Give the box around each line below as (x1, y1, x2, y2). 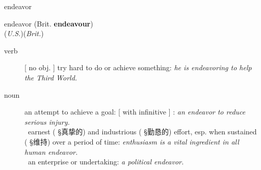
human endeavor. (24, 146, 78, 157)
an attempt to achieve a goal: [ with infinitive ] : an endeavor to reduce (24, 106, 246, 117)
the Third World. (24, 72, 77, 82)
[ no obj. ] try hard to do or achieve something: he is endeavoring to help (24, 62, 252, 73)
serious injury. (24, 116, 70, 127)
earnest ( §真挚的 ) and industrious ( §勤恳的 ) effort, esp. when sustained (28, 126, 257, 137)
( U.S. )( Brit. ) (4, 28, 44, 39)
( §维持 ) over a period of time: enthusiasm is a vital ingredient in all (24, 136, 239, 147)
